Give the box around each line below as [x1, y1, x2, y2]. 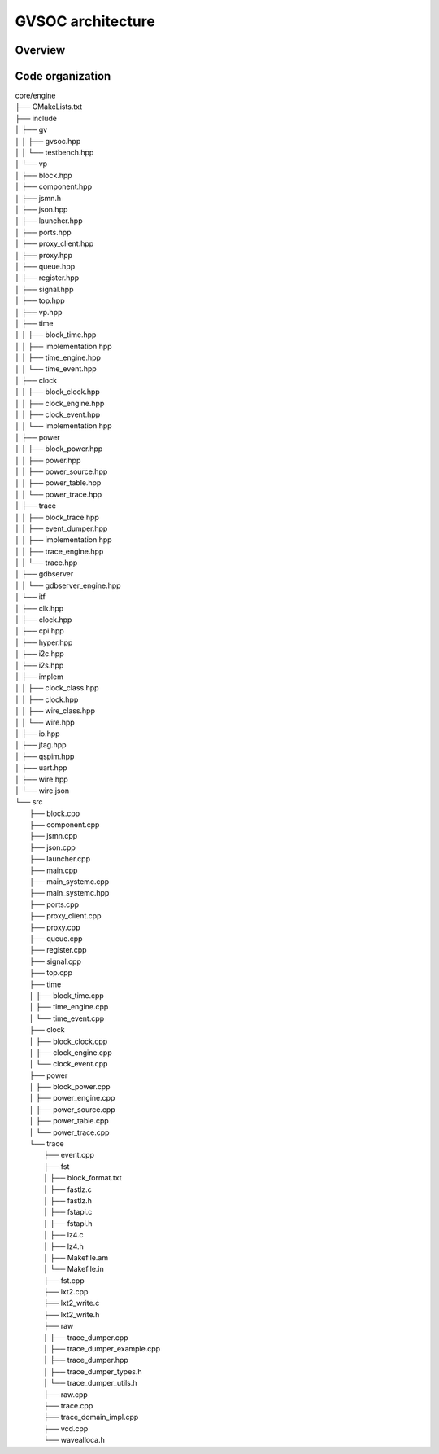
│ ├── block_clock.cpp [29, 1036, 108, 1046]
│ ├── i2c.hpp [15, 649, 64, 659]
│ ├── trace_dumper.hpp [43, 1355, 129, 1365]
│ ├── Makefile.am [43, 1252, 109, 1262]
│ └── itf [15, 592, 46, 602]
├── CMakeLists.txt [15, 102, 83, 112]
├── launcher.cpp [29, 854, 91, 864]
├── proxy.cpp [29, 922, 80, 932]
